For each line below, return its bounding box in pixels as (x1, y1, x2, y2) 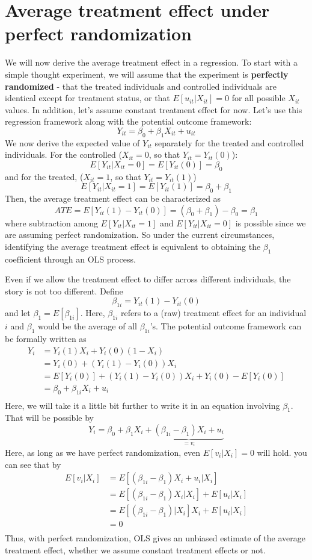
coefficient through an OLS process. (5, 252, 136, 265)
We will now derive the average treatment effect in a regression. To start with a (5, 56, 298, 69)
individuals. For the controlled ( (5, 148, 122, 161)
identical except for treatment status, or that (5, 92, 170, 104)
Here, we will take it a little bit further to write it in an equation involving (5, 399, 280, 411)
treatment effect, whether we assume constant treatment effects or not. (5, 543, 266, 556)
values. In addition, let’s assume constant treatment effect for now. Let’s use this (5, 103, 302, 116)
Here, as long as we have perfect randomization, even (5, 446, 200, 459)
